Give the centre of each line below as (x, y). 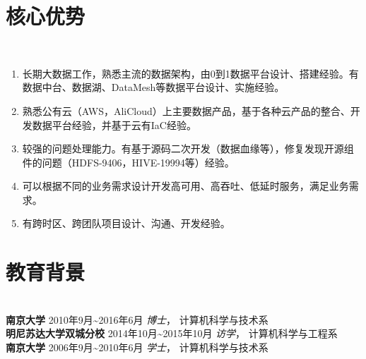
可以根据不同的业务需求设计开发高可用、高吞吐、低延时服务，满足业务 (185, 186)
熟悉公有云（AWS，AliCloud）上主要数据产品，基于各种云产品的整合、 (186, 110)
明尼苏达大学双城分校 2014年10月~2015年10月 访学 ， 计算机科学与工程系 (172, 333)
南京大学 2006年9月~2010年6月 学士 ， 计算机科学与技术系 (137, 347)
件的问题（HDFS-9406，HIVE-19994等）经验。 (128, 162)
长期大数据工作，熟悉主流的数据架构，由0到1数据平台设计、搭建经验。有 (190, 73)
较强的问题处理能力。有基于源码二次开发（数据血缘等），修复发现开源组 (188, 148)
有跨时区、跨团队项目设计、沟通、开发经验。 (126, 223)
